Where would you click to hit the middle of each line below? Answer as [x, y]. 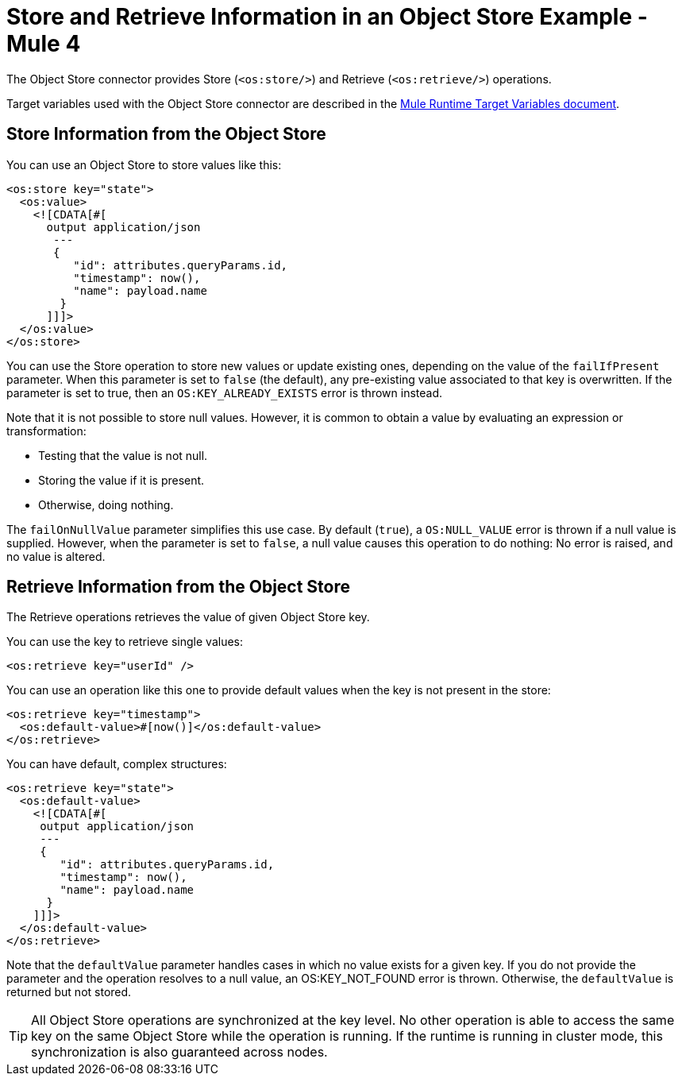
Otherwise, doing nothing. [106, 504]
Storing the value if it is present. [121, 480]
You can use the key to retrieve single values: [125, 642]
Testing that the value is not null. [123, 455]
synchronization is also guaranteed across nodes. [179, 1052]
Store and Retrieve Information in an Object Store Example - [327, 17]
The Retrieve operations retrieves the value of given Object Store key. [188, 617]
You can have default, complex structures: [117, 764]
